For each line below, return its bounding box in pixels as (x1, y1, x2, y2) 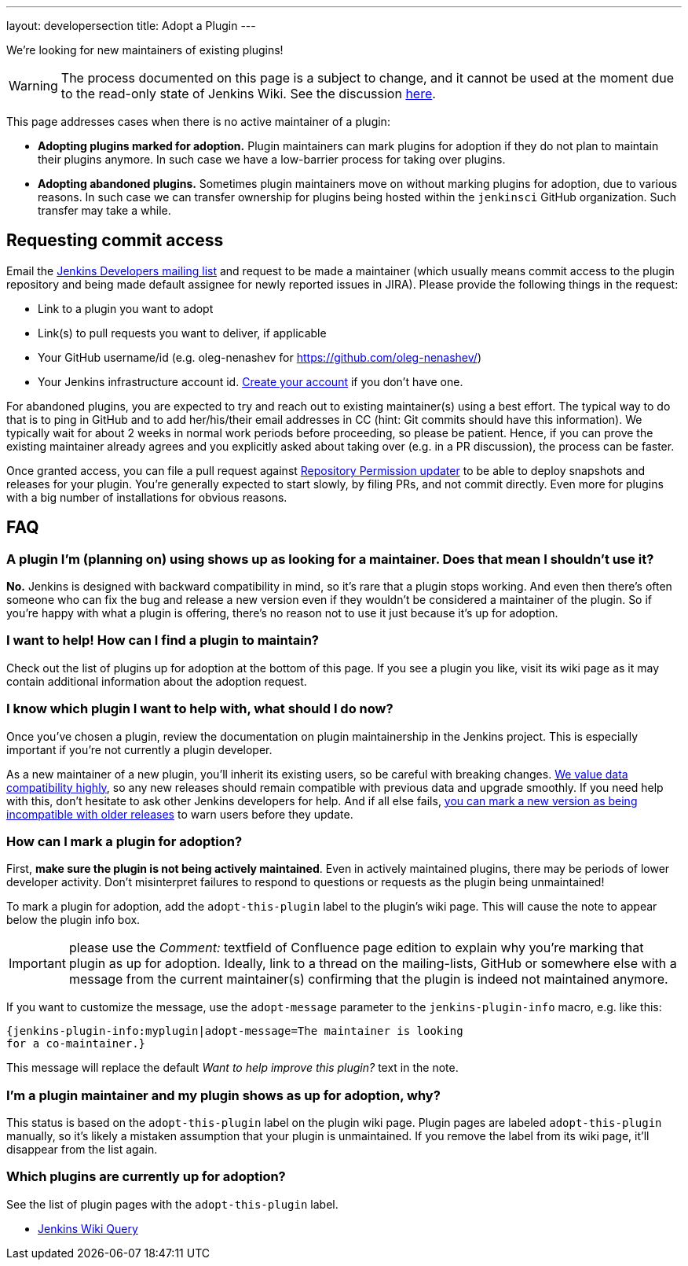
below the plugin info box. (6, 913, 141, 927)
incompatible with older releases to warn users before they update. (6, 807, 353, 821)
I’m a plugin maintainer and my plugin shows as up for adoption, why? (6, 1087, 441, 1103)
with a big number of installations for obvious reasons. (6, 490, 287, 504)
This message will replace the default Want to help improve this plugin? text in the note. (6, 1061, 459, 1075)
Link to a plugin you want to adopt (38, 301, 214, 315)
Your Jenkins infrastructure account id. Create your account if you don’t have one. (38, 374, 463, 388)
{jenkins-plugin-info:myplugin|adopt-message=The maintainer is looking (6, 1025, 463, 1038)
